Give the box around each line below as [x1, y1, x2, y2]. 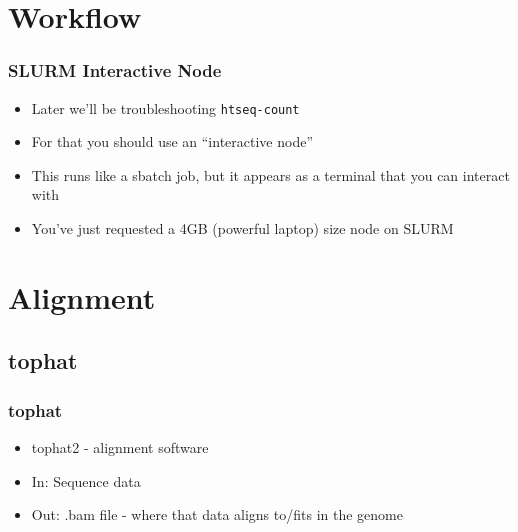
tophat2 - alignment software [31, 437, 209, 457]
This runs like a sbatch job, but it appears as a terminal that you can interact [31, 164, 510, 185]
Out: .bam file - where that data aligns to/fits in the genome [31, 504, 403, 525]
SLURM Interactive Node [8, 58, 222, 83]
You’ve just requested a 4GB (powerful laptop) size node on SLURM [31, 218, 454, 239]
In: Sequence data [31, 470, 141, 491]
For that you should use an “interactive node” [31, 131, 314, 152]
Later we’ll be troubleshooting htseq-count [31, 97, 300, 118]
